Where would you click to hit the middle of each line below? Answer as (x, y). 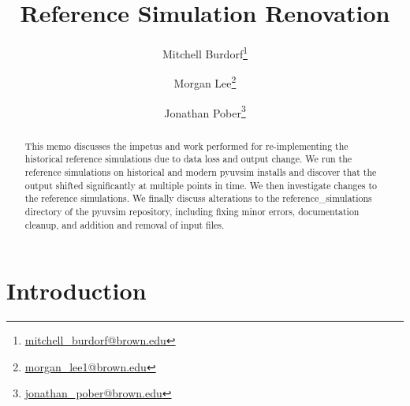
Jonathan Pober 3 (205, 111)
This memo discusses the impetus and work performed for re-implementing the (186, 145)
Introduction (76, 291)
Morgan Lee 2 (205, 82)
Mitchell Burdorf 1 (205, 52)
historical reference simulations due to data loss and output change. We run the (188, 159)
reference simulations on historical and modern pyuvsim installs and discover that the (201, 171)
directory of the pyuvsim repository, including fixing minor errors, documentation (192, 211)
